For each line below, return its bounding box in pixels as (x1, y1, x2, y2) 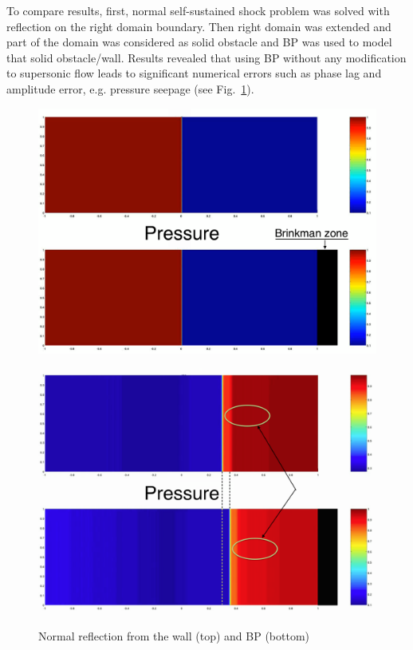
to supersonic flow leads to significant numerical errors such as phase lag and (6, 65, 382, 81)
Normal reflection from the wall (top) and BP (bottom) (38, 628, 310, 644)
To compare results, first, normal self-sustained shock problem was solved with (6, 2, 390, 18)
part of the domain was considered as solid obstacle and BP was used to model (6, 34, 392, 50)
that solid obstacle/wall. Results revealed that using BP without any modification (6, 49, 407, 65)
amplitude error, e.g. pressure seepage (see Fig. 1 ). (6, 80, 254, 97)
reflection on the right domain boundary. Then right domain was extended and (6, 18, 391, 34)
